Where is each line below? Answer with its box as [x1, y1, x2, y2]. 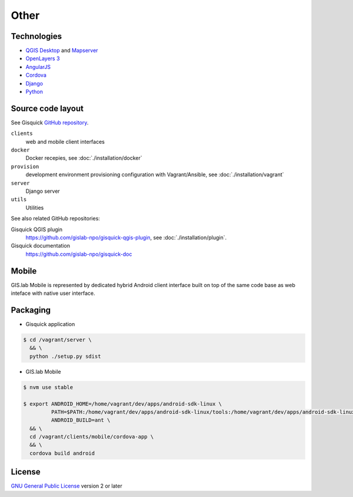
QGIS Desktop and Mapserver [25, 47, 98, 54]
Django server [25, 187, 60, 195]
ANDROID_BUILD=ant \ [51, 417, 111, 424]
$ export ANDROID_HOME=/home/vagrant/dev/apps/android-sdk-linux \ [23, 400, 222, 407]
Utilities [25, 204, 44, 211]
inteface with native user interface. [11, 289, 95, 297]
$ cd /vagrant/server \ [23, 336, 92, 343]
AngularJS [25, 63, 51, 70]
